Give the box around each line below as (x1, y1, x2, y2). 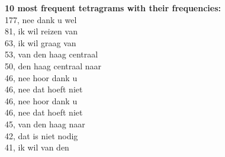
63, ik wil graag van (5, 36, 76, 49)
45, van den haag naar (5, 117, 85, 130)
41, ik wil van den (5, 141, 69, 153)
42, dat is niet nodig (5, 129, 78, 142)
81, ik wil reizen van (5, 25, 78, 37)
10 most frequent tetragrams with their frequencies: (5, 2, 221, 14)
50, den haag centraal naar (5, 59, 102, 72)
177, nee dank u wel (5, 13, 77, 25)
